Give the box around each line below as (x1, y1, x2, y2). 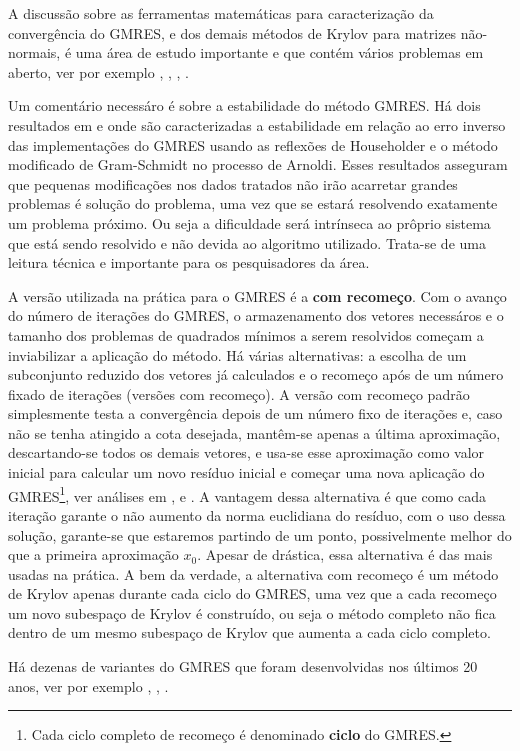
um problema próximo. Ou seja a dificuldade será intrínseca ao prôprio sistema (8, 212, 491, 233)
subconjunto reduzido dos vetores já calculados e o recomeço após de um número (8, 364, 504, 385)
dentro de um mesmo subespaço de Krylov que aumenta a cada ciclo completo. (8, 622, 491, 643)
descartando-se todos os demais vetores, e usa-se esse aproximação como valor (8, 442, 485, 463)
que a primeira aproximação (8, 544, 179, 565)
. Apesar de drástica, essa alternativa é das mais (197, 544, 493, 565)
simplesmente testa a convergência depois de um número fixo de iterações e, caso (8, 403, 503, 424)
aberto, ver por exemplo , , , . (8, 61, 189, 82)
